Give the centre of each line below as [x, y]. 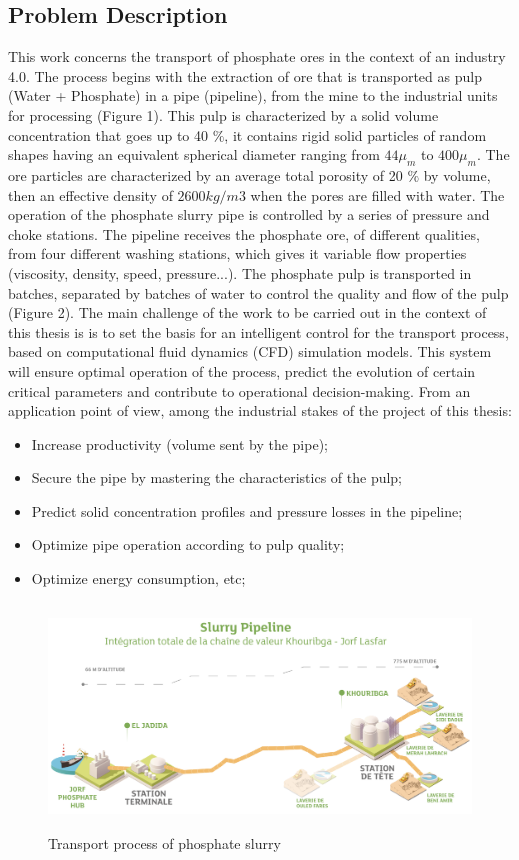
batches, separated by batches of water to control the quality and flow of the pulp [258, 292]
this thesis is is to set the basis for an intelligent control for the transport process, [258, 331]
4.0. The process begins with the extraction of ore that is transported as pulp [245, 75]
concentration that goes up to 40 [108, 134]
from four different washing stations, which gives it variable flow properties [237, 253]
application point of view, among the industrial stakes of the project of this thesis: [260, 410]
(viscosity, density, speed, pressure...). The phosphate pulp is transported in [240, 272]
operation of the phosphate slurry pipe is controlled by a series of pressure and [249, 214]
